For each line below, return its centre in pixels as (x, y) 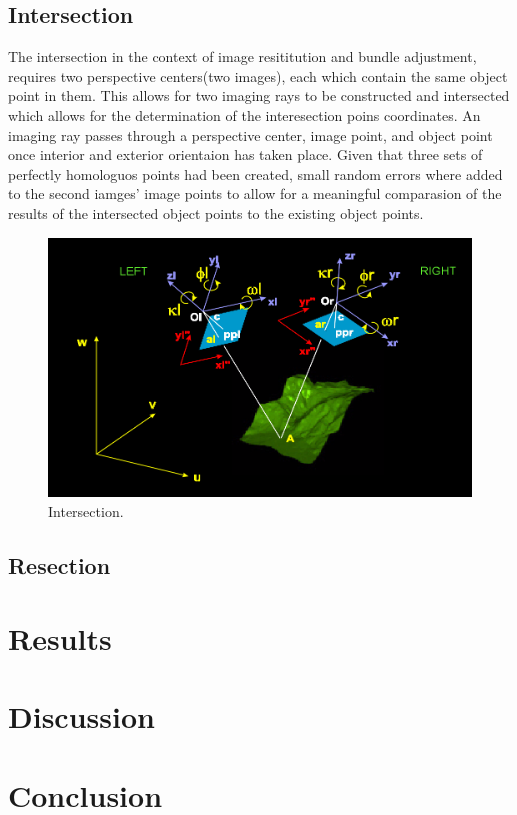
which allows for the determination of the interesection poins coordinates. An (244, 114)
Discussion (81, 716)
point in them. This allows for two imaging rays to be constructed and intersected (259, 95)
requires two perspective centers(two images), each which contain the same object (258, 75)
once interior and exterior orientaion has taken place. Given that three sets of (245, 154)
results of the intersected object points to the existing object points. (216, 212)
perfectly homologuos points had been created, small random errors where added (255, 173)
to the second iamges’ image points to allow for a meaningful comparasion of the (255, 193)
